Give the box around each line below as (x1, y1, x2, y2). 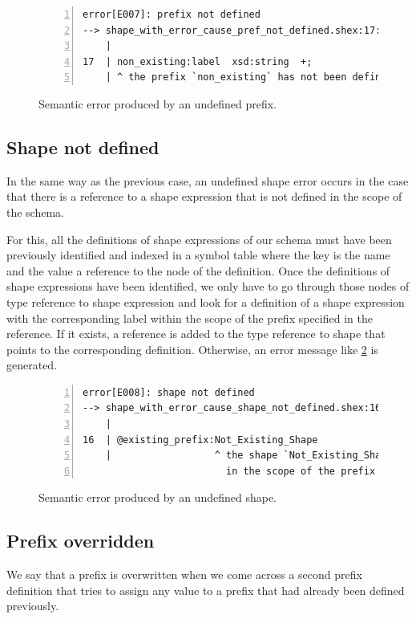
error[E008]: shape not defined (83, 386, 255, 398)
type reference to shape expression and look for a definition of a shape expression (6, 293, 405, 310)
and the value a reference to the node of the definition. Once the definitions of (6, 262, 390, 279)
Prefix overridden (6, 528, 155, 553)
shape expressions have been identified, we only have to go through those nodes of (6, 278, 410, 295)
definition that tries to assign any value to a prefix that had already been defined (6, 581, 405, 598)
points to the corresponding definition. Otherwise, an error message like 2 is (6, 340, 378, 357)
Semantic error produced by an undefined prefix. (38, 95, 277, 112)
